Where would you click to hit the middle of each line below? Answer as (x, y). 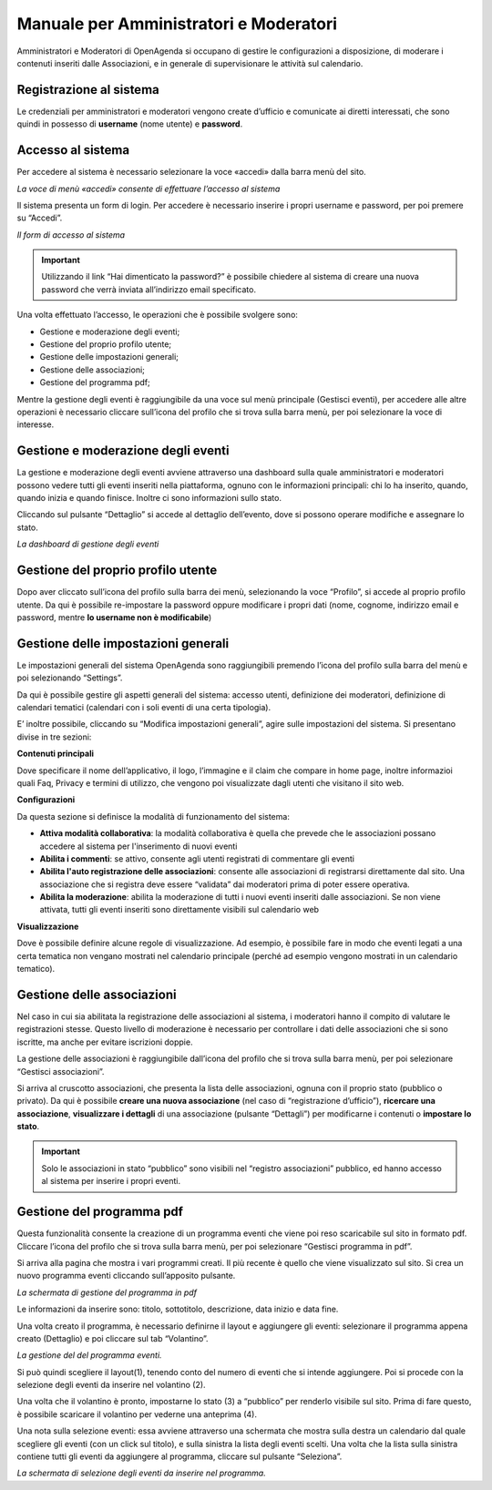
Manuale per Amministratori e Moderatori (177, 24)
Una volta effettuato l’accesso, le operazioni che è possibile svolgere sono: (157, 315)
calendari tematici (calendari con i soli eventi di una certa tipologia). (144, 708)
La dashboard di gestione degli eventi (88, 544)
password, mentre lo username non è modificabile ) (114, 617)
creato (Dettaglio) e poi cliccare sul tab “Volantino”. (113, 1338)
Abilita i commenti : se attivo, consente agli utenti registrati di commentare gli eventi (197, 858)
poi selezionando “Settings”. (70, 678)
